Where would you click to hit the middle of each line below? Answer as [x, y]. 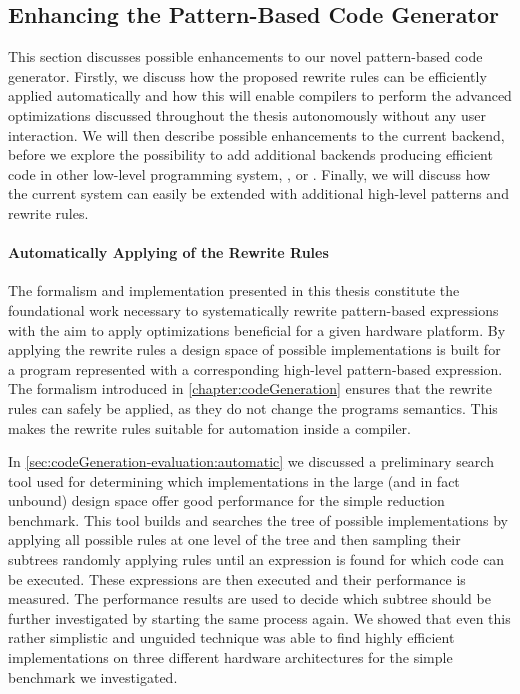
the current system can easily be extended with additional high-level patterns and [258, 193]
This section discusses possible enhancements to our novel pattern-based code [245, 56]
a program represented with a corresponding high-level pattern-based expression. [255, 368]
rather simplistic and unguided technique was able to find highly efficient [231, 637]
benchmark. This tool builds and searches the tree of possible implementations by [258, 519]
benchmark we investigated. [93, 676]
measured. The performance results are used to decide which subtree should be [249, 598]
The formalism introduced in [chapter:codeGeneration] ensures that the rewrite [250, 388]
